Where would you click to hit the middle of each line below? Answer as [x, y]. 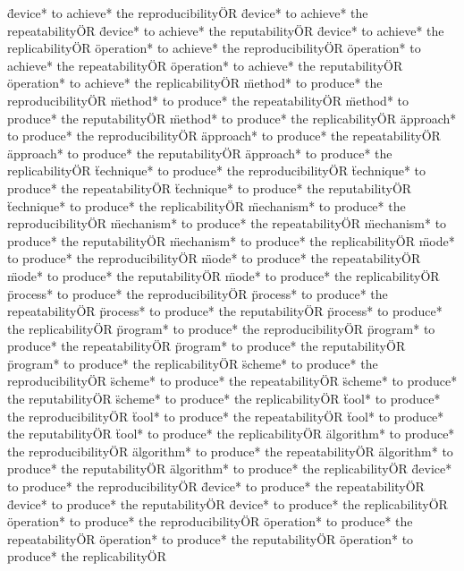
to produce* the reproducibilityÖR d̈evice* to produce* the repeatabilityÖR [216, 486]
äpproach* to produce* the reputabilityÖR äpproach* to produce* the [200, 153]
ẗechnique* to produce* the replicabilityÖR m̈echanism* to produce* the [207, 205]
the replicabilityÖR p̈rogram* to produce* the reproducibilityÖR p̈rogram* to [221, 328]
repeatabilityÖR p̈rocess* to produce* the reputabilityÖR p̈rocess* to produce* [225, 311]
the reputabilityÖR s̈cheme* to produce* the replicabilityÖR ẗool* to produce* [224, 399]
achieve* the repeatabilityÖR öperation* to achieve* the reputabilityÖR [205, 65]
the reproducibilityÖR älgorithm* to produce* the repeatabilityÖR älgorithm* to [230, 451]
